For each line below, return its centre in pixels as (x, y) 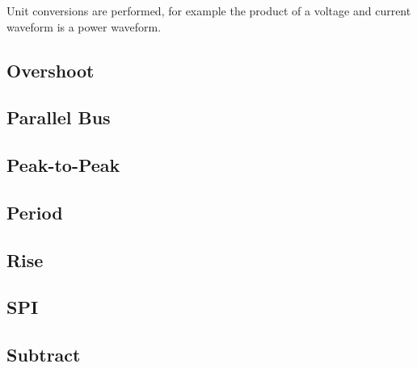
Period (35, 212)
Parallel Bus (59, 117)
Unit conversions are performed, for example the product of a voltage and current (209, 10)
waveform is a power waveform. (84, 26)
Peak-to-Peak (63, 165)
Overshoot (51, 70)
